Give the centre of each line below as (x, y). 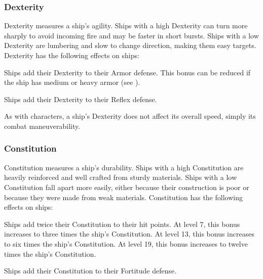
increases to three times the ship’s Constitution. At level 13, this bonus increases (129, 234)
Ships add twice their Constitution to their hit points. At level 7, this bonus (122, 224)
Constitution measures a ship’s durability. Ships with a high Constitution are (124, 167)
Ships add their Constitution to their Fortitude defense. (90, 271)
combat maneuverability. (42, 126)
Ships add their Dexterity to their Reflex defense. (81, 99)
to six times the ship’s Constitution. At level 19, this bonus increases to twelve (126, 243)
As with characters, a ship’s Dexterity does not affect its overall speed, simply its (130, 116)
